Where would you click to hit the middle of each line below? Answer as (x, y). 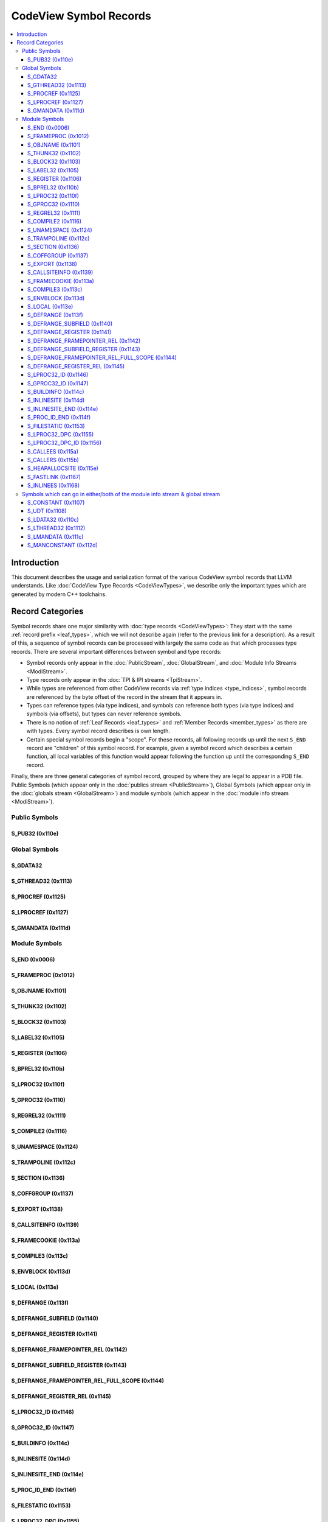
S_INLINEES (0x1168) (54, 486)
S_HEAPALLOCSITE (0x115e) (63, 468)
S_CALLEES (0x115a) (53, 451)
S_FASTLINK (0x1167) (54, 477)
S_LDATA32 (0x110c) (53, 519)
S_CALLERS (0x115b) (53, 460)
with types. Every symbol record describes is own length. (98, 731)
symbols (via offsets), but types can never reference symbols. (104, 714)
